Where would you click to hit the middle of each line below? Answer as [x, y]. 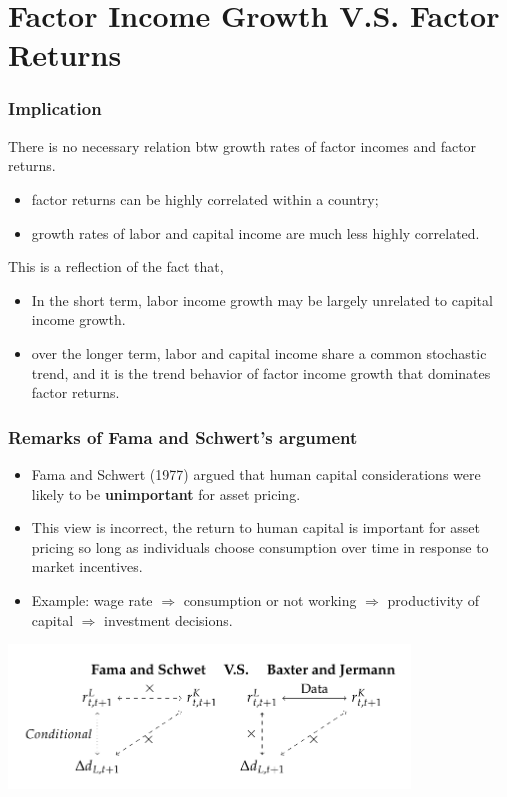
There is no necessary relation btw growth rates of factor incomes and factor [242, 145]
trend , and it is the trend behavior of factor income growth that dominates [261, 372]
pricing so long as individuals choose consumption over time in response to [260, 546]
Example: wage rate [92, 599]
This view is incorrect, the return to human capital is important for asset [256, 527]
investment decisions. [168, 619]
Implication [55, 108]
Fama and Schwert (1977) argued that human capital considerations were [256, 473]
